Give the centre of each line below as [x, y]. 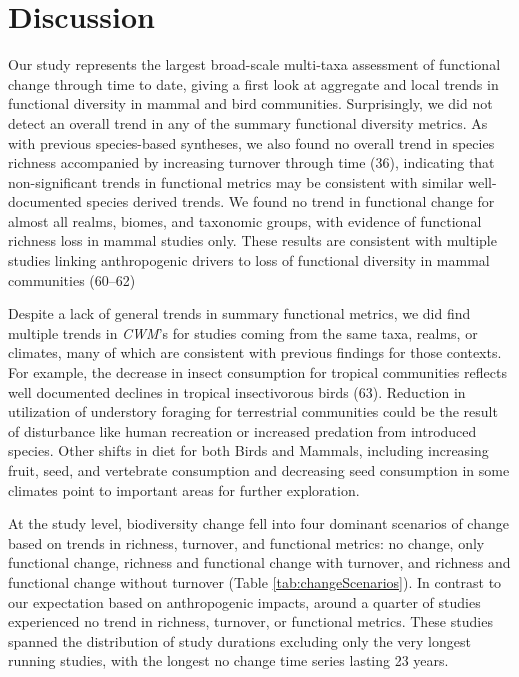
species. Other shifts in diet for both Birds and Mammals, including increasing [248, 450]
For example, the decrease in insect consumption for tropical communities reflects [257, 372]
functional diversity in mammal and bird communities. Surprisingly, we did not [250, 103]
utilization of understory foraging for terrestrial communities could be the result [253, 411]
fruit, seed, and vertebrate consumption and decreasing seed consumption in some [259, 470]
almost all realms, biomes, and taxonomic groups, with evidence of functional [245, 220]
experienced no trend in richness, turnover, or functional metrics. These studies [250, 621]
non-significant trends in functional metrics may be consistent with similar [236, 181]
